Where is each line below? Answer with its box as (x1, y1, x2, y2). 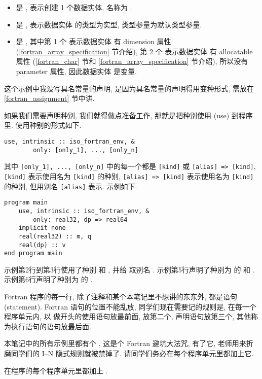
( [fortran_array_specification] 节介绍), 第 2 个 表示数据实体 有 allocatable (16, 46, 253, 56)
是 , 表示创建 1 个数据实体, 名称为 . (16, 2, 132, 12)
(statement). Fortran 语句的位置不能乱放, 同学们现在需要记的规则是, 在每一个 (4, 301, 256, 312)
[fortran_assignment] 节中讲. (4, 93, 95, 104)
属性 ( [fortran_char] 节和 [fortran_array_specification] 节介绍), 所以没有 (16, 56, 248, 66)
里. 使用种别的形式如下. (4, 120, 82, 130)
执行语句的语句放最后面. (11, 321, 91, 331)
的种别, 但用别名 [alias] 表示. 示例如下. (4, 181, 137, 191)
